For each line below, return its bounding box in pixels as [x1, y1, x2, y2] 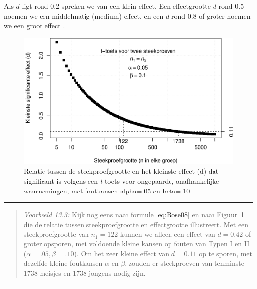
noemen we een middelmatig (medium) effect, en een [4, 10, 164, 21]
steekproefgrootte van [23, 229, 89, 239]
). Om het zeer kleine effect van [74, 248, 170, 258]
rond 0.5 [218, 1, 244, 11]
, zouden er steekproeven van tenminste [125, 258, 244, 268]
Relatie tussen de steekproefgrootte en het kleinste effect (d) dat [24, 166, 219, 176]
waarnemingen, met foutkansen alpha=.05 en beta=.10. [24, 185, 192, 195]
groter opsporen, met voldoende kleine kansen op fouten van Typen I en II [23, 239, 250, 248]
